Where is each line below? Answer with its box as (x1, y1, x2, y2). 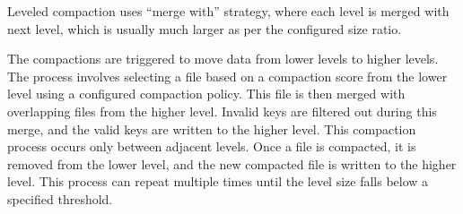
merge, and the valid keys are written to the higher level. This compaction (7, 119, 416, 138)
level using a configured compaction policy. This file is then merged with (7, 84, 406, 103)
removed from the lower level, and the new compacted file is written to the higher (7, 154, 457, 173)
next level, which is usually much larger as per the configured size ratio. (7, 19, 402, 38)
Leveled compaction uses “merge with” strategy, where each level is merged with (7, 2, 450, 20)
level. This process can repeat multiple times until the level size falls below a (7, 172, 429, 191)
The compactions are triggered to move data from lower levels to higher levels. (7, 49, 439, 68)
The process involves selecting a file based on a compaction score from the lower (7, 66, 448, 85)
